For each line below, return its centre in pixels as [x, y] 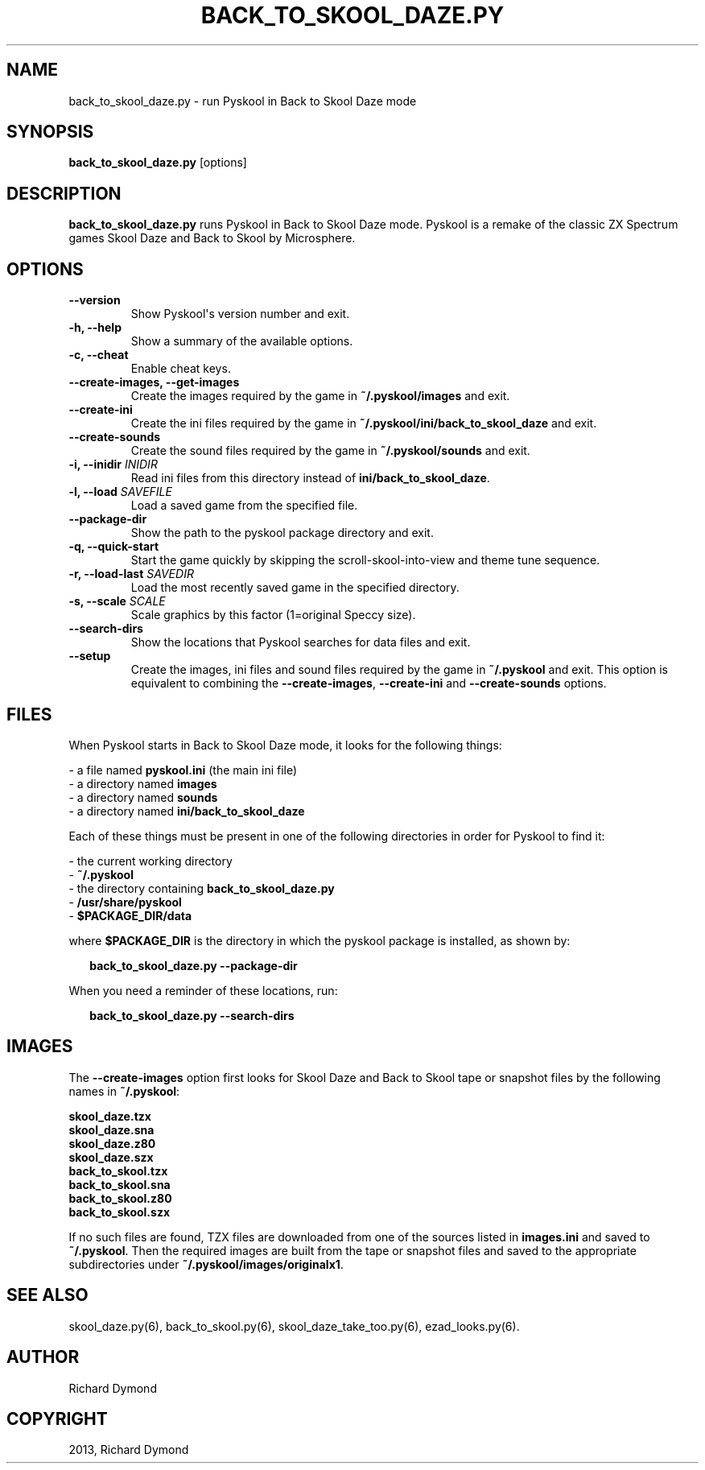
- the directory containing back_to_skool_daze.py [202, 888]
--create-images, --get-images [154, 382]
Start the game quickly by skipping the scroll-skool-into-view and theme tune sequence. [365, 560]
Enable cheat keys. [181, 369]
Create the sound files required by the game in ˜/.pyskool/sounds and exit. [330, 451]
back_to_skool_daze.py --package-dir [194, 965]
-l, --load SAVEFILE [120, 492]
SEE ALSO [47, 1295]
